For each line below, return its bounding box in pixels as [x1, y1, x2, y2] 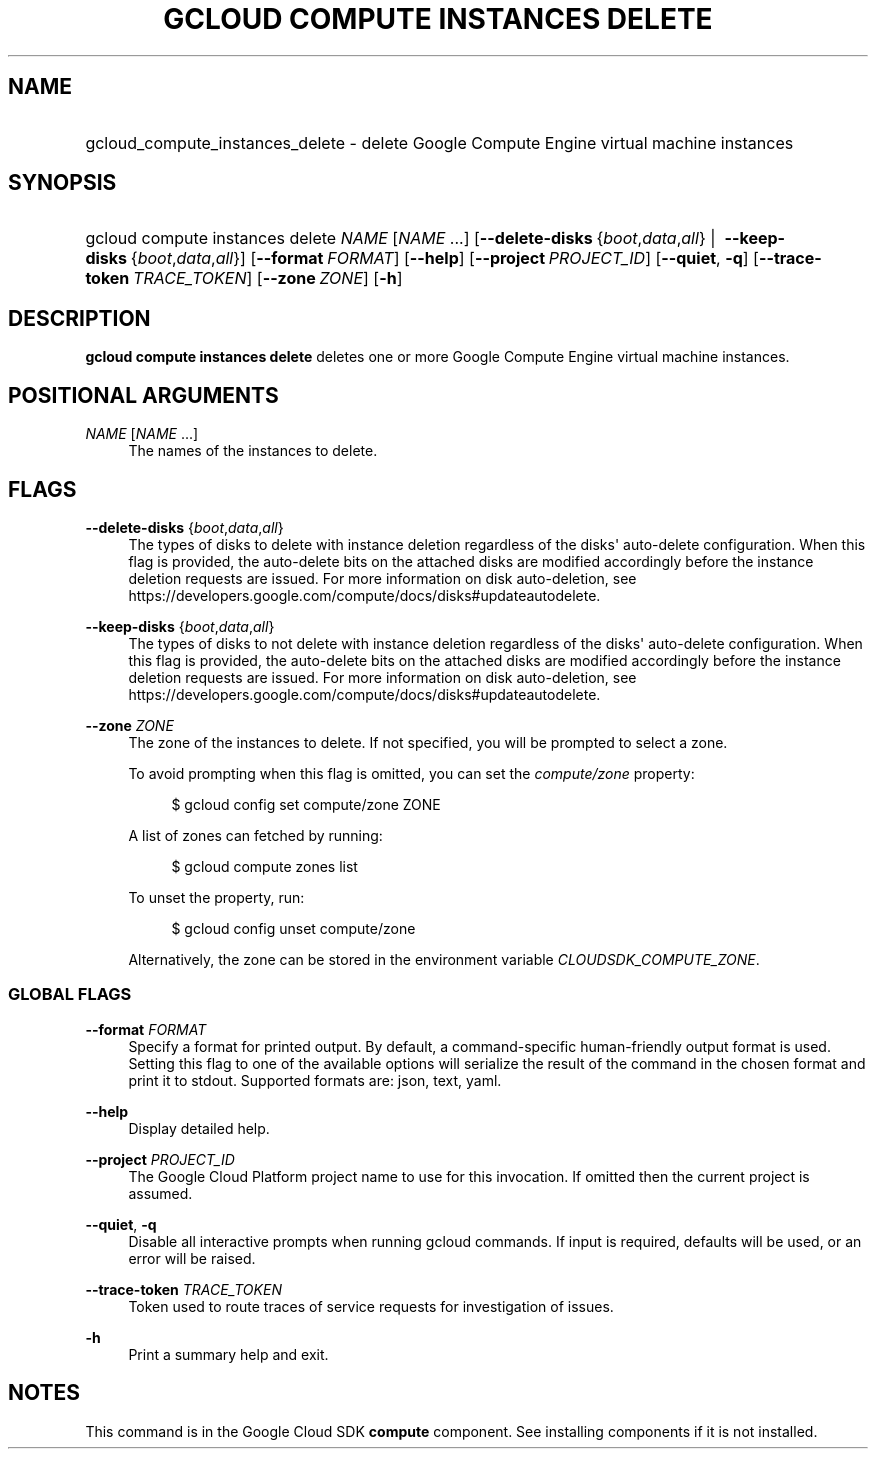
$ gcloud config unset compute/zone [171, 919, 416, 937]
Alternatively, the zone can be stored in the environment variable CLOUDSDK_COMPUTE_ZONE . [128, 950, 760, 968]
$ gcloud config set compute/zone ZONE [171, 795, 441, 813]
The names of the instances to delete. [128, 442, 378, 460]
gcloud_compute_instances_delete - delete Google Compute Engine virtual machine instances [85, 132, 794, 153]
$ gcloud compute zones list [171, 857, 358, 875]
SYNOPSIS [8, 170, 117, 196]
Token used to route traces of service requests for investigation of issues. [128, 1297, 614, 1315]
